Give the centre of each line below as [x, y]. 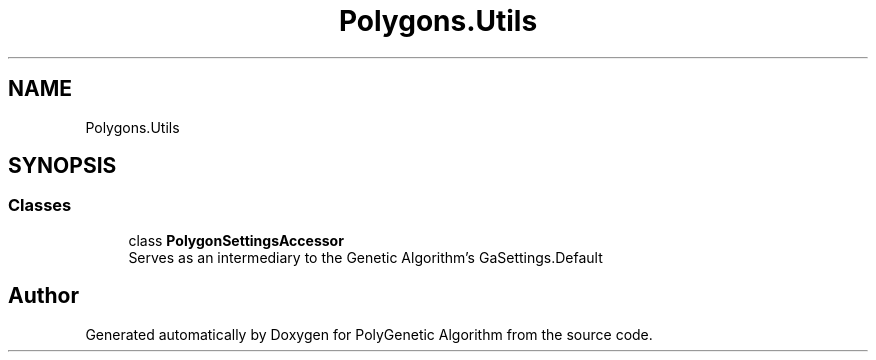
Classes [40, 205]
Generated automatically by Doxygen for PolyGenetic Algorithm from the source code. [369, 334]
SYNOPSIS [62, 166]
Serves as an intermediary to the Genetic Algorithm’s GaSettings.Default [365, 257]
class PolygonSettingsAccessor [236, 240]
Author [43, 296]
